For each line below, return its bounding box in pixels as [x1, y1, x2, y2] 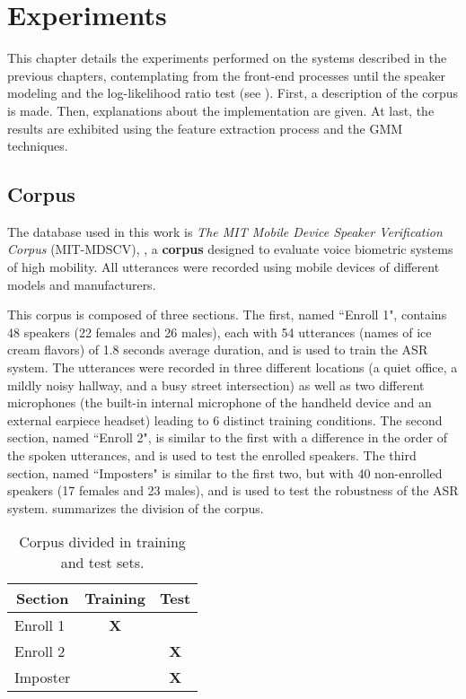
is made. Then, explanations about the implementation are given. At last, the [7, 100, 435, 119]
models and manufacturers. [7, 275, 156, 293]
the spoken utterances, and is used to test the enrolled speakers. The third [7, 446, 417, 465]
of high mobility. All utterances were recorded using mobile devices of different [7, 258, 440, 276]
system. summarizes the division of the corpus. [7, 498, 264, 517]
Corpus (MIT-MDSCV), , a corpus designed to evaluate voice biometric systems [7, 240, 453, 258]
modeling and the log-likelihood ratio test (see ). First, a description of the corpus [7, 83, 459, 102]
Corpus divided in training [19, 531, 186, 553]
